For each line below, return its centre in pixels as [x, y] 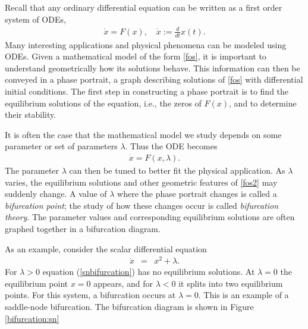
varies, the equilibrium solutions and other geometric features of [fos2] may [141, 182]
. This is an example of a [243, 295]
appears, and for [123, 283]
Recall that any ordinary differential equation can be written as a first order [144, 7]
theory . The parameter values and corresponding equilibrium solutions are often [150, 217]
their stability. [31, 115]
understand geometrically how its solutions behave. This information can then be [153, 68]
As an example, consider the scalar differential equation [106, 248]
